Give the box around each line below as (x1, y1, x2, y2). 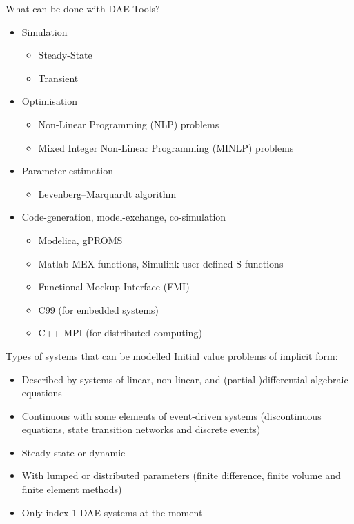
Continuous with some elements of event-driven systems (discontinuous (21, 408, 322, 423)
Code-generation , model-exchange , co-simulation (21, 210, 226, 224)
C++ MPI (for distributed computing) (38, 325, 202, 340)
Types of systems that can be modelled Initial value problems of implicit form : (6, 348, 338, 363)
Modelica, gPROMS (38, 232, 123, 247)
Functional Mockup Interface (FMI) (38, 279, 190, 294)
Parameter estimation (21, 163, 113, 178)
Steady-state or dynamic (21, 445, 126, 459)
